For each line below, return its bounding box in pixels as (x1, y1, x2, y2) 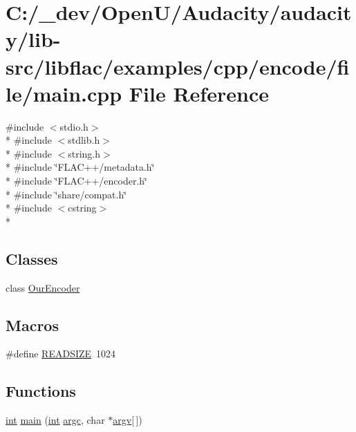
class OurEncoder (6, 280, 80, 294)
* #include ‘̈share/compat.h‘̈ (6, 187, 127, 201)
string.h (68, 146, 101, 160)
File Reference (129, 79, 269, 107)
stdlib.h (68, 133, 100, 147)
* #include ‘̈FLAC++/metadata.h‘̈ (6, 160, 155, 174)
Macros (6, 314, 59, 335)
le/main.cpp (6, 79, 122, 107)
